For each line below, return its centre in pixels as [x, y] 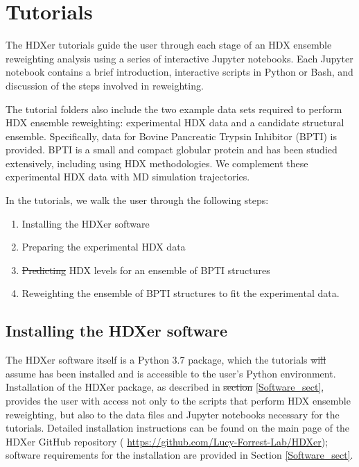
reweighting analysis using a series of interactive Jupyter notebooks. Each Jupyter [179, 58]
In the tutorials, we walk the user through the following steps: [137, 200]
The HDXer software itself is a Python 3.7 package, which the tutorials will [166, 360]
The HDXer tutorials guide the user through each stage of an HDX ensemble [169, 45]
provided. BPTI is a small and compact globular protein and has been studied [172, 150]
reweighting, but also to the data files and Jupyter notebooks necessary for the [173, 414]
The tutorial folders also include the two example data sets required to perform [174, 109]
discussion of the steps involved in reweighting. [105, 85]
